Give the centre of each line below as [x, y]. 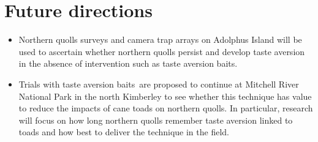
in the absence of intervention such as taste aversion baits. [128, 63]
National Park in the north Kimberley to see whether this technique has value [165, 96]
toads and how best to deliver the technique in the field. [124, 132]
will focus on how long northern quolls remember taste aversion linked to [156, 120]
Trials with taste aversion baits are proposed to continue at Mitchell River [159, 84]
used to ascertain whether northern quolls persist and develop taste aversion [162, 51]
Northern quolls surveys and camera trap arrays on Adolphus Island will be [160, 39]
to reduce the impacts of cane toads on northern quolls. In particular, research [166, 108]
